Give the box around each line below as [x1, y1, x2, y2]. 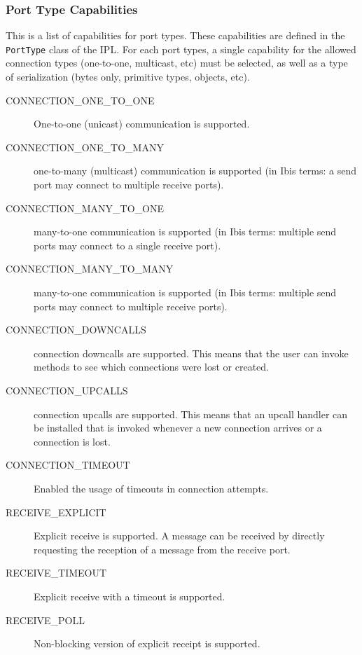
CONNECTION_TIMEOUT [6, 457, 130, 472]
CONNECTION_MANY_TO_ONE [6, 200, 164, 215]
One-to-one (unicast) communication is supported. [34, 116, 250, 131]
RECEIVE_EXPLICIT [6, 504, 106, 519]
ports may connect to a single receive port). [34, 237, 221, 252]
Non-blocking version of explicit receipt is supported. [34, 636, 260, 651]
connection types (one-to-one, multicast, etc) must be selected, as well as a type [6, 55, 348, 70]
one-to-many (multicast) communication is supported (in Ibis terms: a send [34, 163, 356, 178]
